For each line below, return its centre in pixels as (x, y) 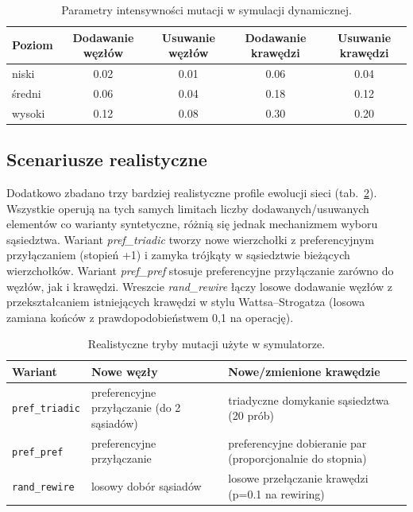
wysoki (29, 112)
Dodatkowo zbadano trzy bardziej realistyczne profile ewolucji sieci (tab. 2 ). (192, 193)
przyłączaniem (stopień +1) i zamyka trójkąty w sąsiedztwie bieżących (178, 255)
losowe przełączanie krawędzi (298, 478)
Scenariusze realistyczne (107, 159)
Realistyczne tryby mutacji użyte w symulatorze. (206, 344)
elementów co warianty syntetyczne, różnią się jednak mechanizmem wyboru (192, 224)
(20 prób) (251, 415)
